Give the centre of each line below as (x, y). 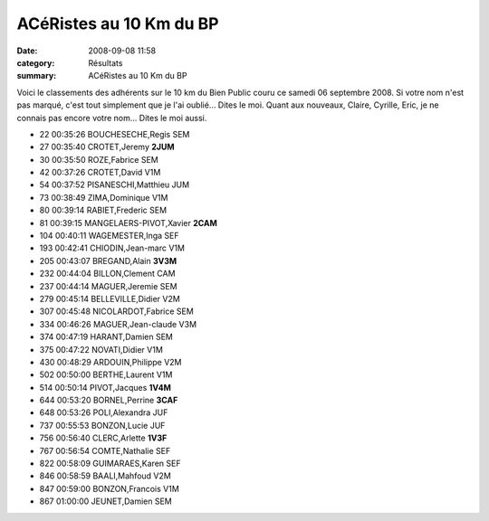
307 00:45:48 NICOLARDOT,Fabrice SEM (116, 311)
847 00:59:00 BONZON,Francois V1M (110, 488)
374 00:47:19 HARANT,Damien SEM (106, 337)
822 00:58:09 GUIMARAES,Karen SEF (110, 464)
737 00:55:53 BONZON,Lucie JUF (102, 425)
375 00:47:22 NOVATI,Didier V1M (101, 349)
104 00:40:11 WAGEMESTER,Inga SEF (110, 236)
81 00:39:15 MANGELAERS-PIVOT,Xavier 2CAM (128, 223)
